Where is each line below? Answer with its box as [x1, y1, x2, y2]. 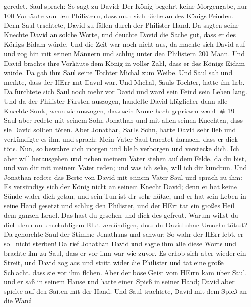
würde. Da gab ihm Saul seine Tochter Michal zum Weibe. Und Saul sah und [4, 67, 233, 78]
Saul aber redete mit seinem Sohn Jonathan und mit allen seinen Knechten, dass [4, 115, 243, 125]
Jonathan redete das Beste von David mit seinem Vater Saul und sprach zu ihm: [4, 172, 242, 182]
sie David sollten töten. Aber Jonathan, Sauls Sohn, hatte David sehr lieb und [4, 124, 236, 134]
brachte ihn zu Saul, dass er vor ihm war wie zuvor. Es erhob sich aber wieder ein [4, 248, 246, 258]
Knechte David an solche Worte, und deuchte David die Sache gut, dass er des [4, 29, 236, 39]
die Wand [4, 295, 32, 306]
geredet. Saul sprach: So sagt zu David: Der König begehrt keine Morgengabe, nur [4, 1, 248, 11]
